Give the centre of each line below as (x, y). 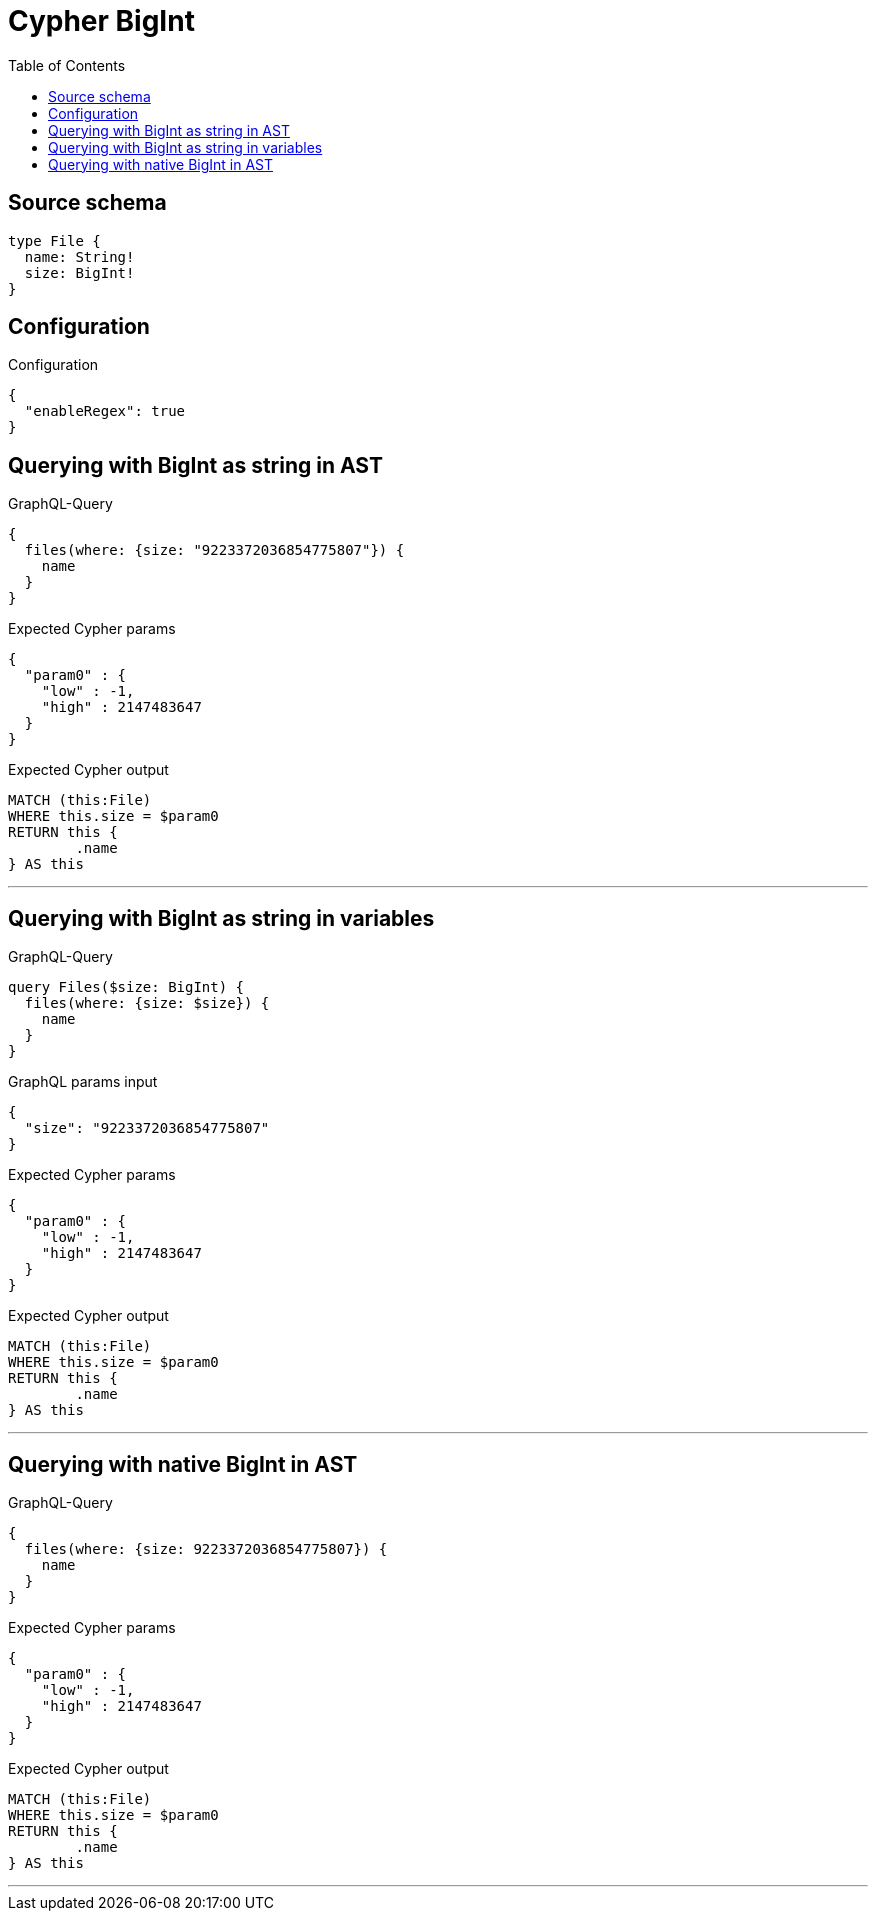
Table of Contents (67, 65)
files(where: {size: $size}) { (147, 1003)
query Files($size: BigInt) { (126, 987)
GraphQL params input (83, 1082)
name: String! (79, 256)
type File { (54, 240)
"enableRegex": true (105, 411)
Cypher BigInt (101, 21)
